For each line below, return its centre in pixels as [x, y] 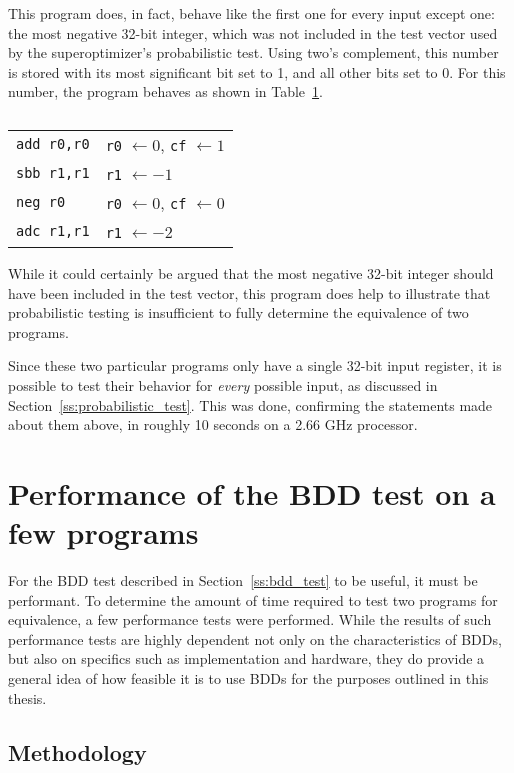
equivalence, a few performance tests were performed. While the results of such [250, 619]
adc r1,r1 [53, 231]
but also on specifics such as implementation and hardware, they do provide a [246, 658]
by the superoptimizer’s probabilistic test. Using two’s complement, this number [253, 52]
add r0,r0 [53, 144]
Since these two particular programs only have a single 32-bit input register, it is [255, 365]
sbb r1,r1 [53, 173]
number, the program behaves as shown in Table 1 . [165, 91]
